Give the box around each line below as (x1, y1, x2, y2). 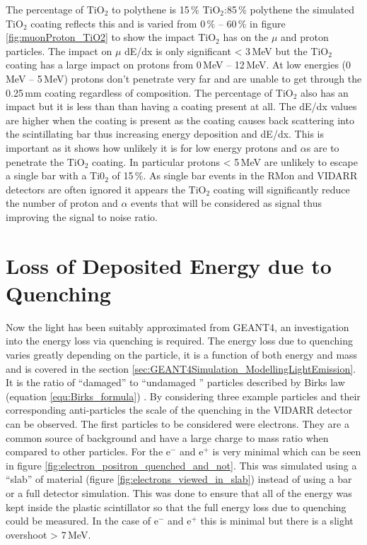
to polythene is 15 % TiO (111, 2, 221, 16)
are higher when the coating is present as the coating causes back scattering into (6, 112, 354, 127)
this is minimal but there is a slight (200, 513, 354, 528)
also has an (301, 85, 349, 100)
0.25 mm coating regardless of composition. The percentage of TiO (6, 85, 293, 100)
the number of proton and (6, 196, 118, 210)
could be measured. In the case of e (6, 513, 158, 528)
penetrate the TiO (6, 154, 85, 169)
